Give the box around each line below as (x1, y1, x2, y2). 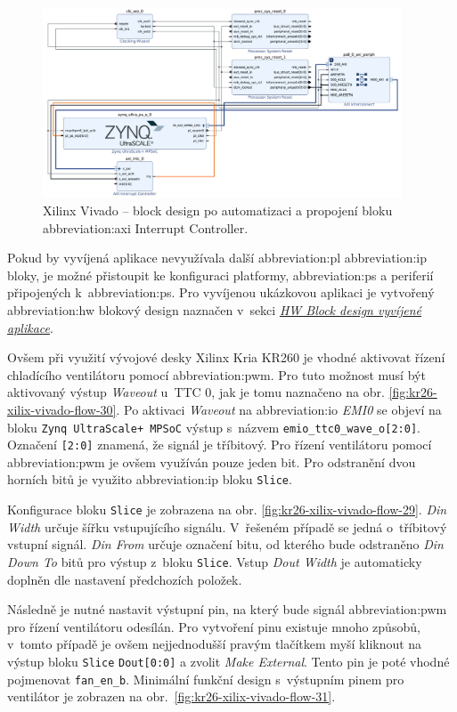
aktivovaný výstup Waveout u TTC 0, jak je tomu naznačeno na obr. (7, 383, 385, 401)
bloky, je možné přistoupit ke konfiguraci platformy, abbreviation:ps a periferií (7, 265, 434, 284)
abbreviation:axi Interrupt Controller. (43, 218, 249, 237)
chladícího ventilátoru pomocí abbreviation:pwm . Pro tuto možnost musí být (7, 365, 426, 384)
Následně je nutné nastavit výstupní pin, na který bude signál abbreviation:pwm (7, 600, 447, 619)
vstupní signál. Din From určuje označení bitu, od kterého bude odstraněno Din (7, 535, 444, 554)
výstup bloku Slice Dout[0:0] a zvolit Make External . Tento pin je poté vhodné (7, 651, 450, 670)
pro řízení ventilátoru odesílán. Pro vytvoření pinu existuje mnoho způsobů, (7, 617, 420, 635)
